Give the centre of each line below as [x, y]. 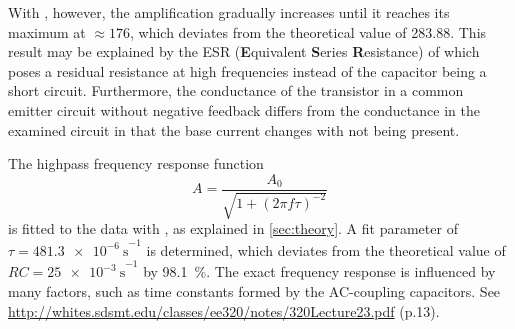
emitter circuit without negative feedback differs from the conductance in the [244, 109]
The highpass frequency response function [136, 163]
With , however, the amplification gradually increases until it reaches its [229, 12]
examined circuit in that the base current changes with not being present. [234, 129]
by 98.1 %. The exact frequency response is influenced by [319, 271]
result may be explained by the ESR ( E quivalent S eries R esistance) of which [244, 51]
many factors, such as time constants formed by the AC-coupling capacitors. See [254, 290]
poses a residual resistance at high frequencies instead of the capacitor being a [247, 70]
